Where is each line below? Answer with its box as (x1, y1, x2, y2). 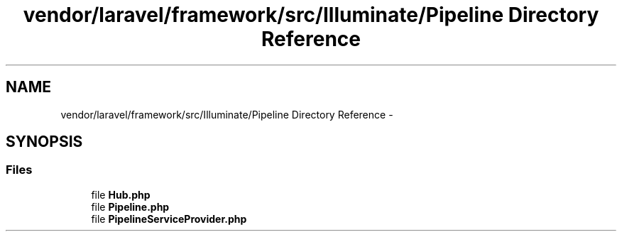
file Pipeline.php (91, 200, 170, 213)
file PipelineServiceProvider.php (91, 212, 247, 225)
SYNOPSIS (6, 133, 83, 151)
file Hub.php (91, 188, 151, 201)
